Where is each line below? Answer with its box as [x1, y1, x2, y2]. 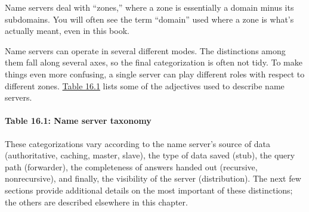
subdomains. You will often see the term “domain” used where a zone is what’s [5, 13, 294, 25]
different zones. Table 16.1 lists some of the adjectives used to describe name [5, 79, 285, 92]
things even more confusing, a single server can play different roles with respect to [5, 67, 305, 80]
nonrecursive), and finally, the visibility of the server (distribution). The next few [5, 172, 301, 185]
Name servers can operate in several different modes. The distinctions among [5, 44, 286, 57]
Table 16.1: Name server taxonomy [5, 114, 152, 127]
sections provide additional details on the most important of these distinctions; [5, 183, 293, 196]
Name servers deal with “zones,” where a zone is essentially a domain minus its [5, 1, 294, 13]
